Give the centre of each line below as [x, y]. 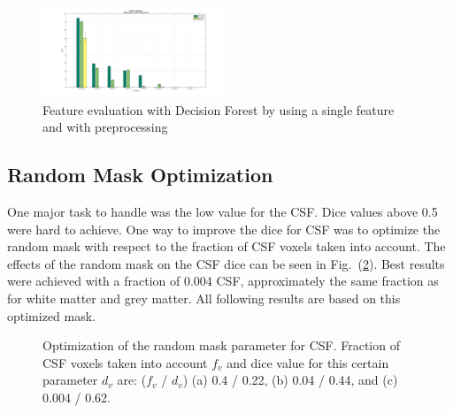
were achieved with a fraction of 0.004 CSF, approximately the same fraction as [223, 281]
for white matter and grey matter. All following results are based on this [204, 298]
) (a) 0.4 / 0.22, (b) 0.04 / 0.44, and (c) [290, 380]
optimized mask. [52, 315]
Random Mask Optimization [140, 175]
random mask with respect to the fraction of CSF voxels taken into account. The [226, 246]
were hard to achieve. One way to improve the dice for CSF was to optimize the [224, 229]
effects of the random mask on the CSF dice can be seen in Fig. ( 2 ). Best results [226, 263]
